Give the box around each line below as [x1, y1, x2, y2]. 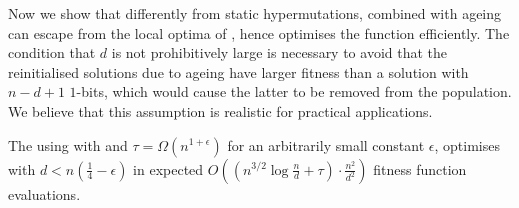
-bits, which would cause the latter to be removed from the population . [76, 81, 512, 102]
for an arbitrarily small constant [227, 134, 425, 155]
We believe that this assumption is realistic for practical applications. [8, 100, 433, 121]
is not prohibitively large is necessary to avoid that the [111, 42, 448, 63]
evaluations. [8, 183, 81, 204]
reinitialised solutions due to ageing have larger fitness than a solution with [8, 61, 469, 82]
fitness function [373, 158, 467, 179]
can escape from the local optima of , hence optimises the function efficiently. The [8, 22, 510, 43]
